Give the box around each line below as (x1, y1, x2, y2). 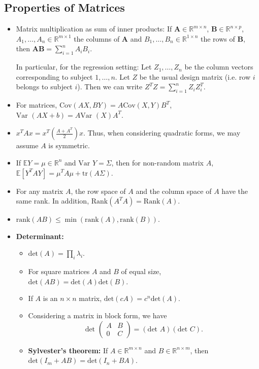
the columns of (74, 33, 120, 44)
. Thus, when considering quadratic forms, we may (83, 127, 241, 138)
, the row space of (71, 185, 126, 196)
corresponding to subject (16, 71, 93, 82)
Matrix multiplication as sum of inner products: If (16, 23, 172, 34)
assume (16, 140, 39, 151)
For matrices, (16, 99, 57, 110)
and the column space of (136, 185, 212, 196)
